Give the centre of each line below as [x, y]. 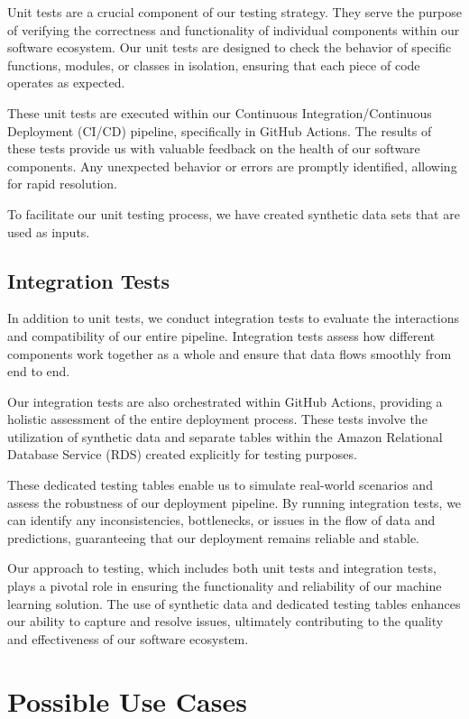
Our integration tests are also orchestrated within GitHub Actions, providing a [225, 401]
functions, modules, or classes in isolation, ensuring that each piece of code [214, 65]
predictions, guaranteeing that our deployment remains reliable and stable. [214, 537]
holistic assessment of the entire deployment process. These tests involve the [217, 419]
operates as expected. [66, 83]
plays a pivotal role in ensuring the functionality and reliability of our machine [225, 586]
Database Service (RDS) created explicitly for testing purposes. [182, 454]
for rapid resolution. [62, 184]
